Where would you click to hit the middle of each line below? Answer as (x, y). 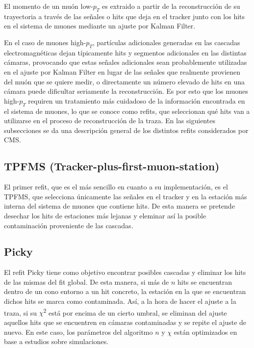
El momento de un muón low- (49, 6)
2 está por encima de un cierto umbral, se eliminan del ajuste (135, 312)
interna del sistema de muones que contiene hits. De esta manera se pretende (119, 206)
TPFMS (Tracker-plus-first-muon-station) (112, 166)
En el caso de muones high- (45, 42)
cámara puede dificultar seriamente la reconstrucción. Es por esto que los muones (126, 91)
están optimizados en (205, 332)
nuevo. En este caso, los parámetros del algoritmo (78, 332)
